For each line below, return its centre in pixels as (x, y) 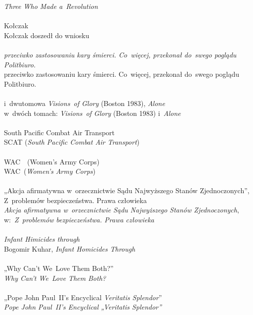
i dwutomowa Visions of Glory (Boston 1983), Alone (84, 103)
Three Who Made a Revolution (51, 6)
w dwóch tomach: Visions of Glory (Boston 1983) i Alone (92, 113)
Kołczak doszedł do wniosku (47, 35)
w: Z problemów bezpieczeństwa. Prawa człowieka (79, 220)
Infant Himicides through (42, 239)
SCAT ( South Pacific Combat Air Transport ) (72, 142)
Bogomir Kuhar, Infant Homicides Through (70, 248)
